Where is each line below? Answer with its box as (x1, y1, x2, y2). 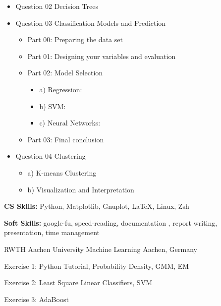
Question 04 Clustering (15, 151, 86, 161)
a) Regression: (39, 84, 82, 94)
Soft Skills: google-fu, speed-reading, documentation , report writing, (4, 217, 218, 228)
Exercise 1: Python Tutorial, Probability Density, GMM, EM (4, 260, 189, 271)
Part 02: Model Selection (27, 67, 103, 78)
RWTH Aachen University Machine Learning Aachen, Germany (4, 244, 197, 254)
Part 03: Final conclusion (27, 134, 104, 144)
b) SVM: (39, 101, 66, 111)
